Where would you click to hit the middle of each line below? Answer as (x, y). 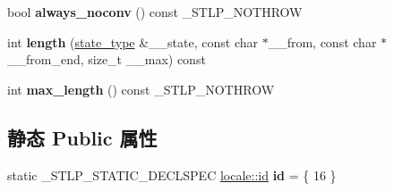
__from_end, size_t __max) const (107, 59)
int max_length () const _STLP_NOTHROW (141, 89)
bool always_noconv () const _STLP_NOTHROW (155, 12)
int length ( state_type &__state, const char (133, 42)
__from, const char (322, 42)
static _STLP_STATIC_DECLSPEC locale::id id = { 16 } (172, 174)
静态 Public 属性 (82, 137)
